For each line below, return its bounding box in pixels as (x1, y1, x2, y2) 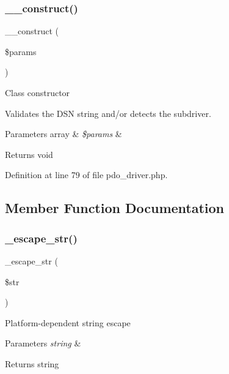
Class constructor (5, 86, 70, 99)
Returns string (5, 357, 59, 370)
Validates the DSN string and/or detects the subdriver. (5, 107, 211, 119)
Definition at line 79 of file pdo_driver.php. (5, 168, 168, 181)
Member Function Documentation (5, 198, 225, 217)
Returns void (5, 148, 53, 160)
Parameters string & (5, 337, 81, 350)
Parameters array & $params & (5, 127, 122, 140)
